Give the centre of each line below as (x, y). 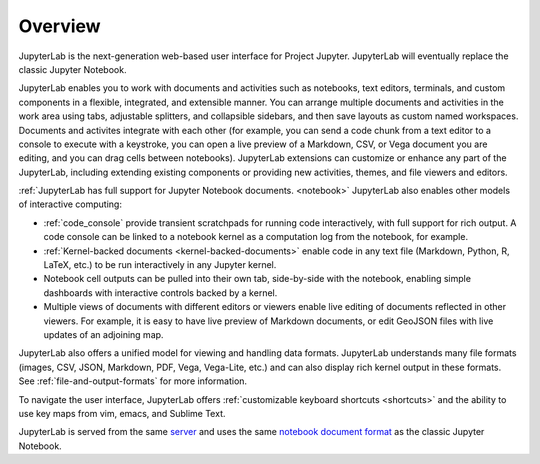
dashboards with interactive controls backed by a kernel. (160, 292)
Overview (59, 26)
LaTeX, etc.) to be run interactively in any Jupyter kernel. (160, 265)
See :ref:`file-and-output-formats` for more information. (133, 381)
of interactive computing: (70, 204)
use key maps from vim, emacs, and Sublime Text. (122, 413)
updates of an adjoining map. (103, 334)
